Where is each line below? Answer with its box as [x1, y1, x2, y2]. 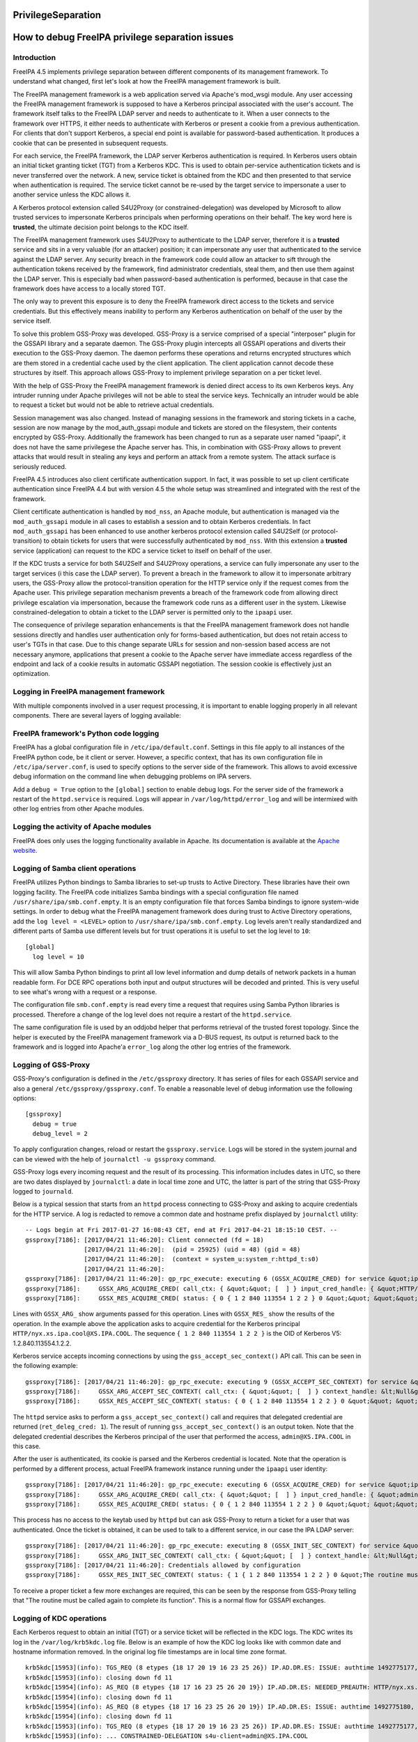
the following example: [13, 1362, 78, 1370]
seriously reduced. [13, 462, 67, 470]
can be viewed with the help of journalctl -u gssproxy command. [13, 1155, 216, 1163]
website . [13, 846, 38, 854]
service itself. [13, 317, 52, 325]
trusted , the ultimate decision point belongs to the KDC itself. [13, 223, 189, 231]
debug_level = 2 [32, 1130, 88, 1138]
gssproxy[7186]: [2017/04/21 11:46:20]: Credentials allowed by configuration [25, 1561, 301, 1569]
